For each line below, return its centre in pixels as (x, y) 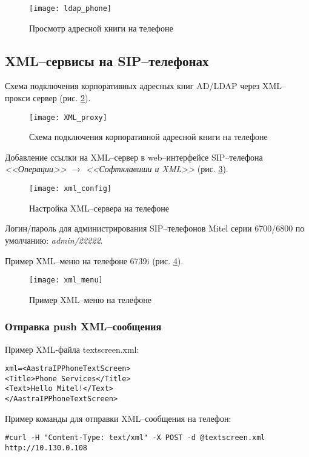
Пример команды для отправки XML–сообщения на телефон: (118, 418)
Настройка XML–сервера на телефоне (99, 208)
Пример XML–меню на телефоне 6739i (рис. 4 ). (94, 260)
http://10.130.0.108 (46, 448)
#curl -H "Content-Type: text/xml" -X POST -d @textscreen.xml (135, 438)
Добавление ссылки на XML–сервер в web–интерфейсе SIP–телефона (134, 157)
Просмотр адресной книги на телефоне (101, 28)
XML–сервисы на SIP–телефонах (107, 60)
